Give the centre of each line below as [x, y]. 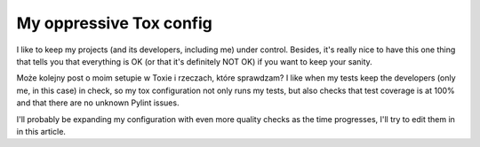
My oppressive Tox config [114, 23]
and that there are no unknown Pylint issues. [98, 103]
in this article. [41, 131]
